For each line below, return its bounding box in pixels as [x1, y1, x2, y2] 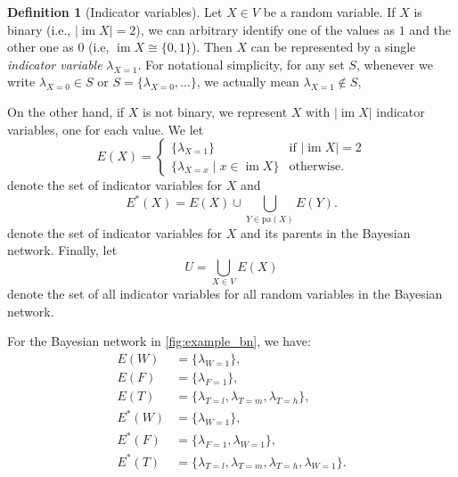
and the [409, 20, 452, 38]
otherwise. [289, 160, 345, 173]
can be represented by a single [250, 37, 416, 56]
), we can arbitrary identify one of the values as [135, 20, 396, 38]
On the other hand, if [7, 102, 125, 120]
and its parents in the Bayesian [240, 223, 411, 242]
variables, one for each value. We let [7, 119, 204, 138]
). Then [191, 37, 233, 56]
